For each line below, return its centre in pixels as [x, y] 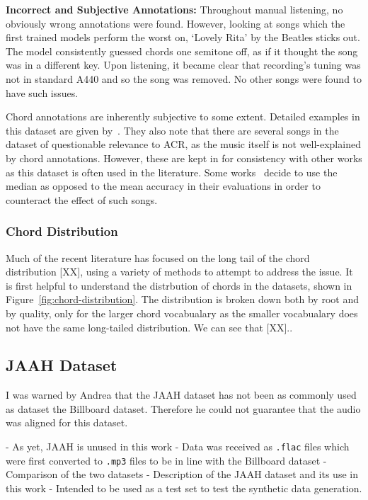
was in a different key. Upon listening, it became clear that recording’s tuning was [183, 65]
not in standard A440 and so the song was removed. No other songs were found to [184, 78]
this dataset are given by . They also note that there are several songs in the [172, 130]
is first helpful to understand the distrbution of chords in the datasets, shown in [179, 285]
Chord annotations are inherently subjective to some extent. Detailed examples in [183, 117]
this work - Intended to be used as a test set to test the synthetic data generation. [184, 488]
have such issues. [42, 92]
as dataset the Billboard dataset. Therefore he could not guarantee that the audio [183, 408]
